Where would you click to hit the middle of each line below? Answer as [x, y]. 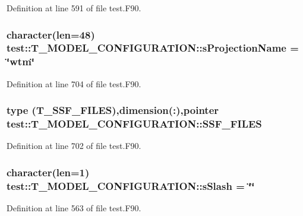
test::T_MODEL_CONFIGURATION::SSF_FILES [134, 124]
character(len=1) [48, 172]
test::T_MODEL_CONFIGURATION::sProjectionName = [153, 48]
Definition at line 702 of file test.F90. [74, 146]
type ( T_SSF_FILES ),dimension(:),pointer [113, 110]
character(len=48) [51, 34]
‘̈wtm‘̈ [21, 61]
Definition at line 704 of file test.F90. [74, 83]
